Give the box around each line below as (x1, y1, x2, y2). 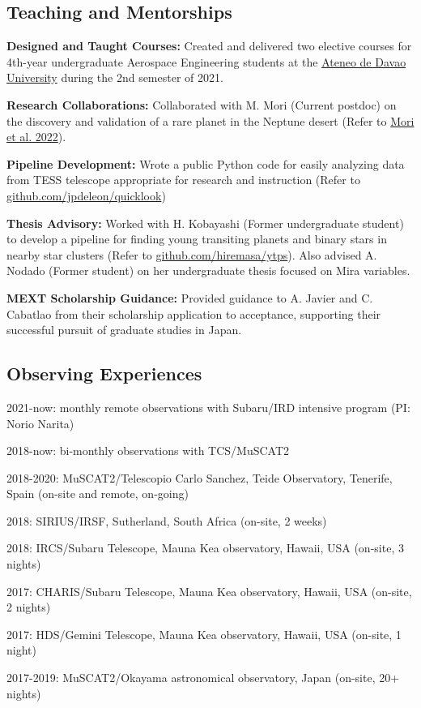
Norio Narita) (6, 414, 74, 431)
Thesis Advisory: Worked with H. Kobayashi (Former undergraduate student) (6, 214, 404, 231)
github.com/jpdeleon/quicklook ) (6, 187, 166, 204)
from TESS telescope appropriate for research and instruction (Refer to (6, 171, 360, 188)
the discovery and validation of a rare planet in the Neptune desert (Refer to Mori (6, 112, 415, 129)
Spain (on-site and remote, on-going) (6, 485, 189, 502)
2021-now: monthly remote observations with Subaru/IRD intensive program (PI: (6, 398, 410, 415)
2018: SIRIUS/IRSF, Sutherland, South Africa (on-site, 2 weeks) (6, 512, 327, 529)
